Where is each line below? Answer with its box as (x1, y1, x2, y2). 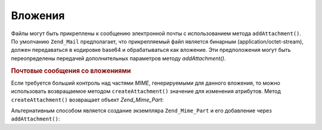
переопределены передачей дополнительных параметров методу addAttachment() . (11, 54, 226, 62)
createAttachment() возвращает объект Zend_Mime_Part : (11, 96, 164, 103)
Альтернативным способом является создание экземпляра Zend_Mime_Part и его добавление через (11, 107, 272, 114)
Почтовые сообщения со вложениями (11, 66, 131, 75)
